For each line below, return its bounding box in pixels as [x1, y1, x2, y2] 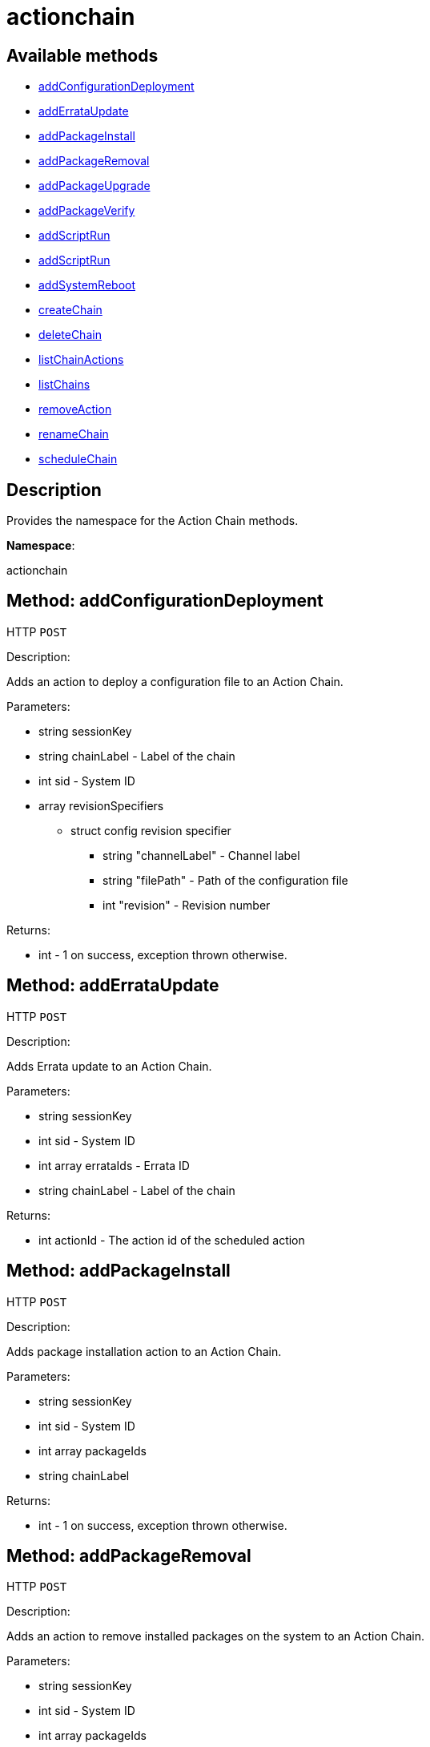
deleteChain [38, 328, 102, 342]
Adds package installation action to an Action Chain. [6, 1344, 282, 1358]
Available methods [6, 45, 159, 66]
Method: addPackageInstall [6, 1261, 231, 1281]
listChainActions [38, 353, 124, 367]
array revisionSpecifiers [38, 798, 164, 813]
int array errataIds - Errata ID [38, 1158, 190, 1172]
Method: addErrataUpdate [6, 975, 219, 996]
